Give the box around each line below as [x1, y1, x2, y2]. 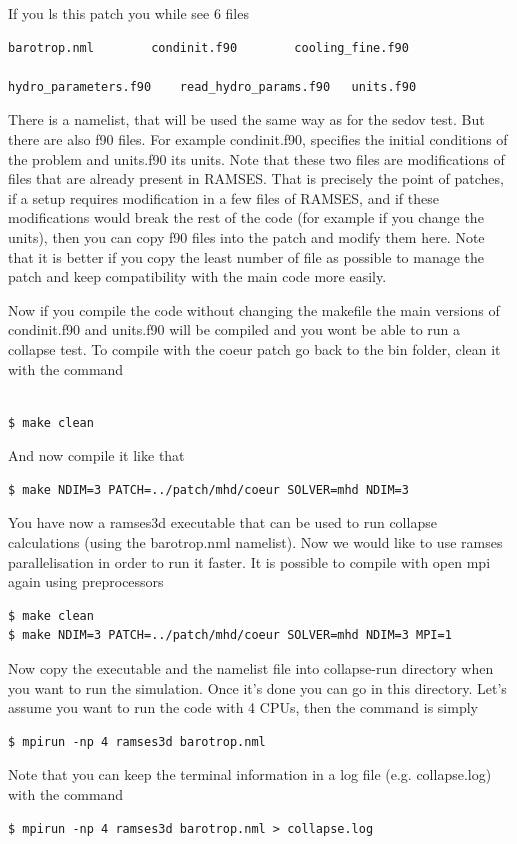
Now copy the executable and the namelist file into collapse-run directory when [8, 658, 494, 679]
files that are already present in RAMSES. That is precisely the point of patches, [8, 168, 504, 189]
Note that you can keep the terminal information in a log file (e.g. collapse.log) [8, 764, 492, 785]
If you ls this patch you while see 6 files [8, 3, 249, 23]
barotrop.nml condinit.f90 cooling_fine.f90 [8, 40, 409, 55]
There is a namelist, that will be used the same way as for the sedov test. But [8, 109, 485, 130]
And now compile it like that [8, 445, 185, 466]
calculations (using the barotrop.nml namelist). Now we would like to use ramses [8, 532, 503, 553]
